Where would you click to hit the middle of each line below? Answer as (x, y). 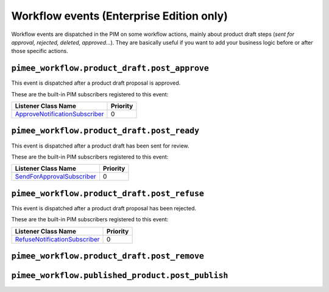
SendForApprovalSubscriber (56, 177)
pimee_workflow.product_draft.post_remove (108, 256)
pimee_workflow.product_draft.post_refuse (108, 193)
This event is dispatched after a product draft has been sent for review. (100, 146)
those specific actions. (40, 51)
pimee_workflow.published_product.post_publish (120, 276)
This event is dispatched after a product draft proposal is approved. (96, 83)
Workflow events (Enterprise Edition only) (120, 16)
